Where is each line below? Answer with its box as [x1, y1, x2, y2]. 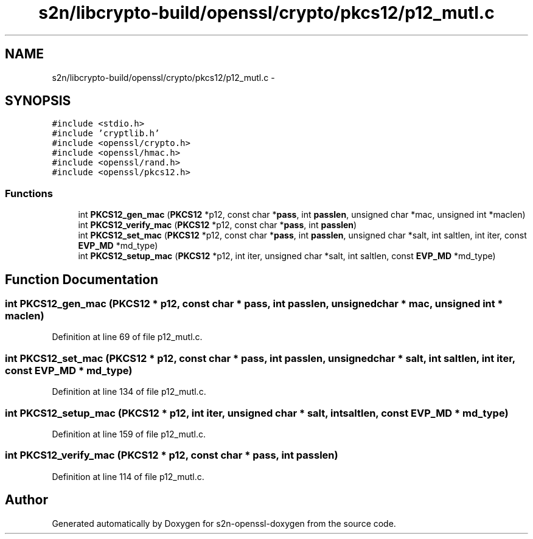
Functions [5, 187, 53, 200]
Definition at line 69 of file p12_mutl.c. [52, 332, 203, 343]
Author [5, 492, 48, 508]
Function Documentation [5, 271, 158, 287]
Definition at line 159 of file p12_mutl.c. [52, 428, 206, 439]
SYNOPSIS [5, 93, 71, 109]
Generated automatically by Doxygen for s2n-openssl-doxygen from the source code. [52, 518, 396, 529]
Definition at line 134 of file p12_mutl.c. [52, 386, 206, 397]
